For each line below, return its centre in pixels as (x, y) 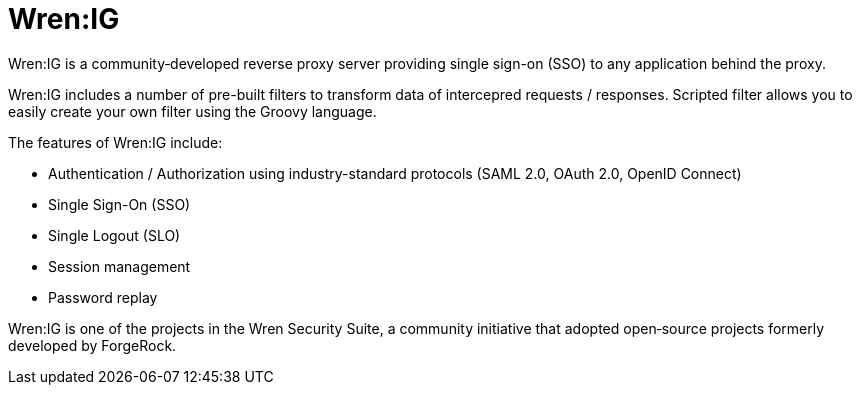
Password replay (103, 297)
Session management (119, 266)
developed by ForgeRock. (92, 345)
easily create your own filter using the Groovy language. (192, 111)
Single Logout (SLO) (114, 235)
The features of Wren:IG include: (115, 142)
